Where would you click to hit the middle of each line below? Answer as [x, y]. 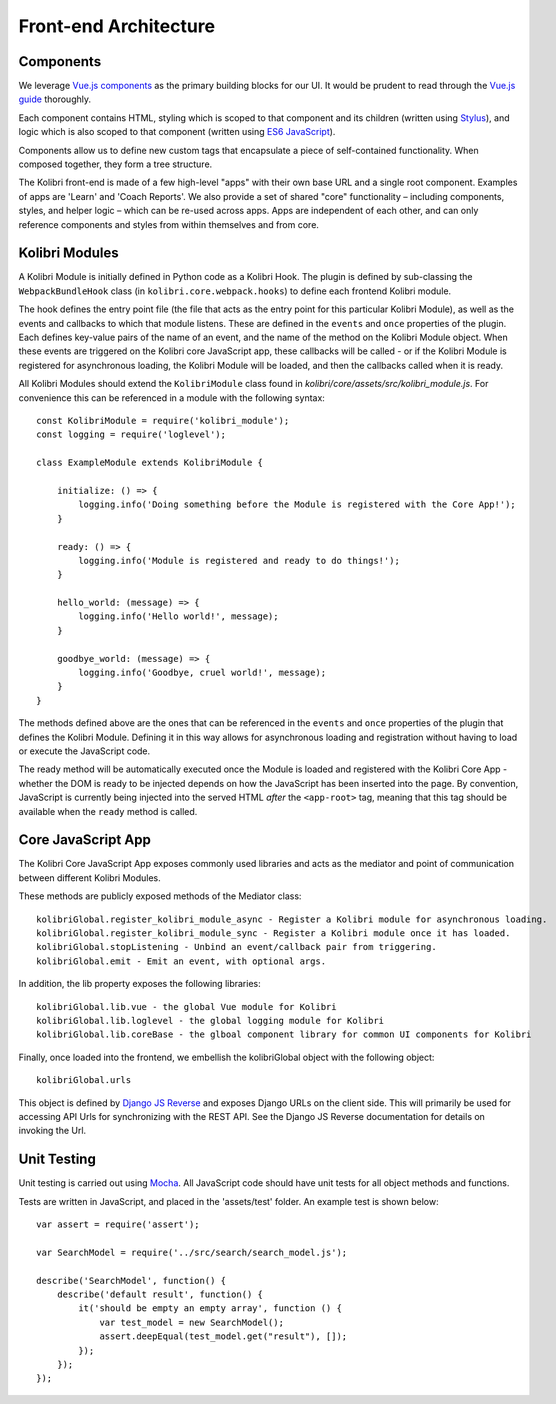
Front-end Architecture [116, 26]
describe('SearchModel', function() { [131, 1280]
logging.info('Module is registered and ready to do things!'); [239, 560]
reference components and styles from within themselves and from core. [169, 224]
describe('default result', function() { [160, 1294]
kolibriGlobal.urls [84, 1080]
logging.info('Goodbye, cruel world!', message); [202, 673]
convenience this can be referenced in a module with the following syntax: [171, 397]
